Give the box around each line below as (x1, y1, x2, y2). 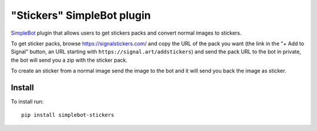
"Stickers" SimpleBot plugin (11, 9, 151, 22)
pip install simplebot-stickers (21, 112, 114, 119)
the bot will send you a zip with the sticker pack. (11, 56, 127, 63)
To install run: (11, 98, 44, 105)
